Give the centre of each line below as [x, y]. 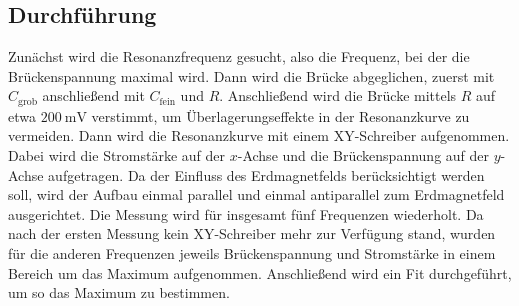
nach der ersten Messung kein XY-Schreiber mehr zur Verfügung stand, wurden [252, 233]
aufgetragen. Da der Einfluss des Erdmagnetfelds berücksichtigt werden [266, 174]
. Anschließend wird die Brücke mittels [338, 95]
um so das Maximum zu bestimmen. [119, 292]
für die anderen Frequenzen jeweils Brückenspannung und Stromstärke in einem [252, 253]
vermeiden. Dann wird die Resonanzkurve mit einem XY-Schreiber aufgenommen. [259, 135]
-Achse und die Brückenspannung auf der [363, 155]
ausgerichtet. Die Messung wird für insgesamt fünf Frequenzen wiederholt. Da [246, 213]
